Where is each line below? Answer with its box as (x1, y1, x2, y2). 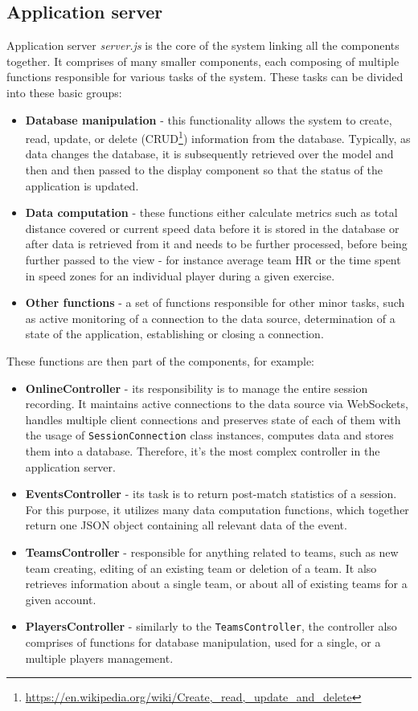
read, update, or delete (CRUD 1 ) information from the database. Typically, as (25, 128, 411, 146)
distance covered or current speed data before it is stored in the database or (25, 219, 400, 236)
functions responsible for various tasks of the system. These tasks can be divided (6, 68, 404, 85)
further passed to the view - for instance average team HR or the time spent (25, 251, 401, 268)
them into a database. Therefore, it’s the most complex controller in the (25, 442, 380, 459)
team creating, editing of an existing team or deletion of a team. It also (25, 559, 377, 576)
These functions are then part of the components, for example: (6, 352, 315, 369)
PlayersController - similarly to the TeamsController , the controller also (25, 618, 397, 635)
